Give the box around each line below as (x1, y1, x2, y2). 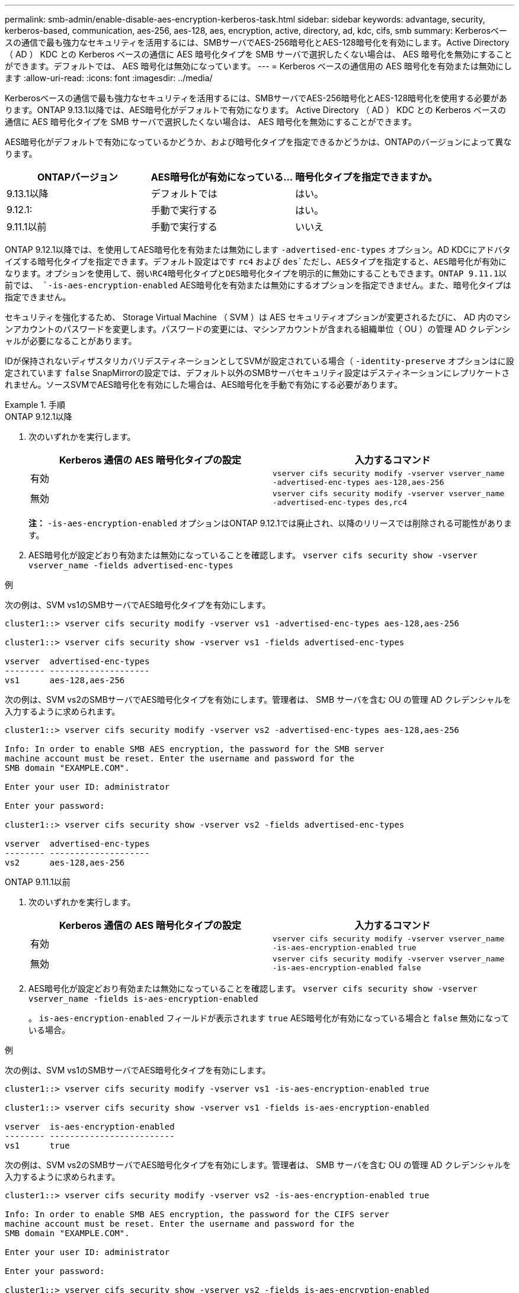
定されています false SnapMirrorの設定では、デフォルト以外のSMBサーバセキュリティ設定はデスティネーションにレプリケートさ (5, 368, 510, 378)
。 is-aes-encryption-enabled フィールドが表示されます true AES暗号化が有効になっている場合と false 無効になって (28, 1013, 510, 1023)
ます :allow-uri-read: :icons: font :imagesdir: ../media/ (5, 73, 213, 83)
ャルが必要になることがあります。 (5, 336, 137, 346)
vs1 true (5, 1141, 70, 1150)
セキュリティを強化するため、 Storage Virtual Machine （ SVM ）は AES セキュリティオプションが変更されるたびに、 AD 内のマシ (5, 312, 511, 322)
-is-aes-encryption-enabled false (273, 963, 421, 972)
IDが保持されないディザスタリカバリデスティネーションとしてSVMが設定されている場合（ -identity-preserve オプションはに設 (5, 356, 514, 366)
